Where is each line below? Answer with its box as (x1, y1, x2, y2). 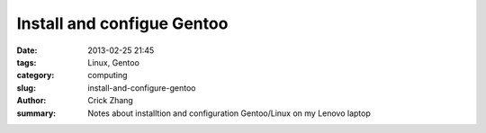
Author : (16, 95, 47, 106)
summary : (16, 108, 57, 119)
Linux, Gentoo (87, 57, 139, 67)
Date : (16, 45, 38, 56)
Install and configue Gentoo (16, 13, 229, 33)
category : (16, 70, 55, 81)
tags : (16, 57, 37, 67)
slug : (16, 82, 36, 93)
